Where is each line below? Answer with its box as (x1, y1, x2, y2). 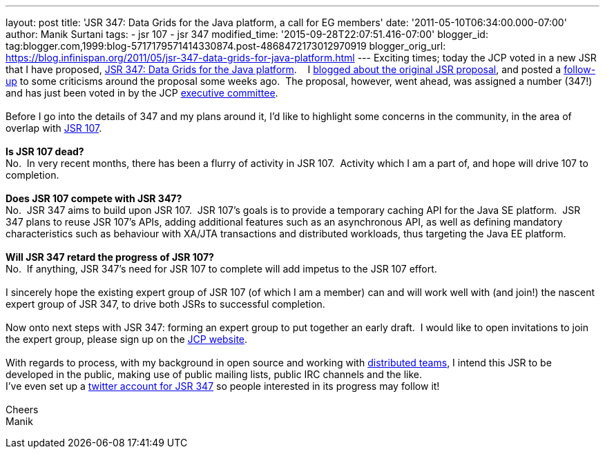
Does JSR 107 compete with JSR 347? (6, 193, 182, 204)
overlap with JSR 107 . (6, 122, 102, 134)
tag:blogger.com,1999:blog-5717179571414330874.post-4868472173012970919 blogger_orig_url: (6, 40, 446, 52)
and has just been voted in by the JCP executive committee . (6, 87, 278, 99)
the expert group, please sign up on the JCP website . (6, 333, 248, 345)
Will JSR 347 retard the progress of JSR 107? (6, 251, 214, 263)
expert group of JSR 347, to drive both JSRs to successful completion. (6, 298, 325, 310)
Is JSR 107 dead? (6, 146, 84, 157)
